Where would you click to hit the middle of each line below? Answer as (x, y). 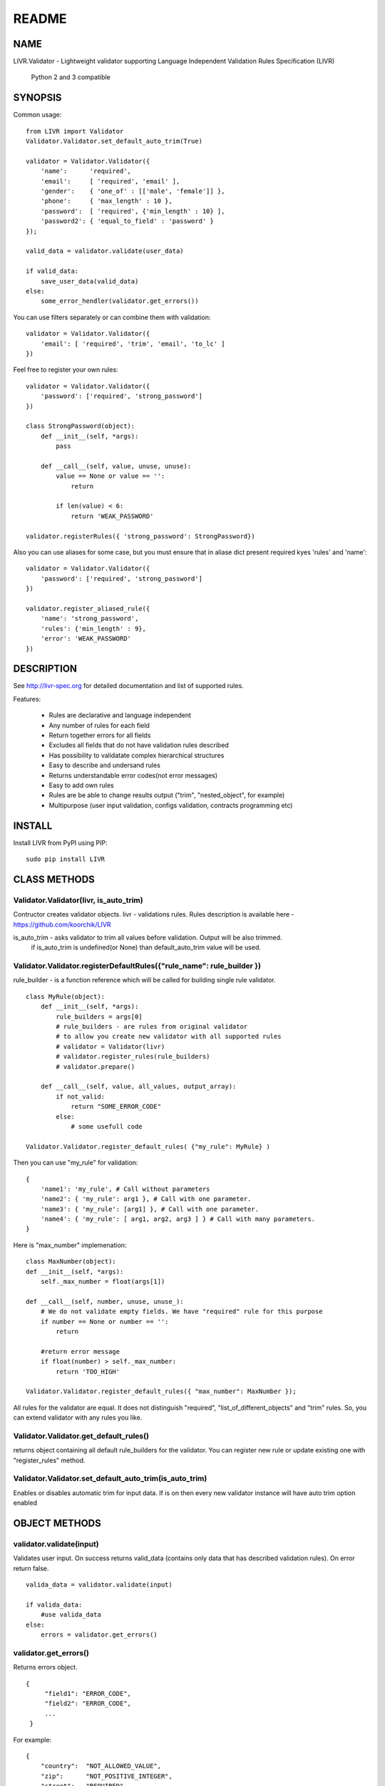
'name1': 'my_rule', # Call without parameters (125, 1189)
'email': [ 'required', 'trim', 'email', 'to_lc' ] (133, 344)
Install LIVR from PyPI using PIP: (60, 842)
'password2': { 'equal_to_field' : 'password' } (127, 221)
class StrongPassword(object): (81, 426)
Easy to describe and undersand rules (104, 765)
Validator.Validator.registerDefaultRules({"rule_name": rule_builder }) (137, 966)
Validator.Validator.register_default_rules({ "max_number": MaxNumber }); (161, 1392)
